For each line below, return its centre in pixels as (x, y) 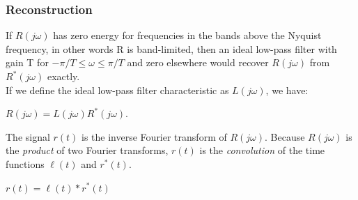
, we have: (287, 90)
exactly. (63, 76)
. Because (285, 136)
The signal (28, 136)
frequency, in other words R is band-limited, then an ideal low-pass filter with (171, 48)
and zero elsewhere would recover (198, 62)
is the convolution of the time (262, 150)
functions (25, 163)
